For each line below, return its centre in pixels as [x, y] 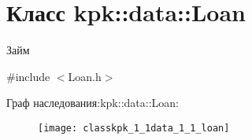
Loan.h [85, 76]
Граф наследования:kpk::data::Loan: [93, 103]
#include [28, 76]
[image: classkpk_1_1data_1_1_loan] [134, 128]
